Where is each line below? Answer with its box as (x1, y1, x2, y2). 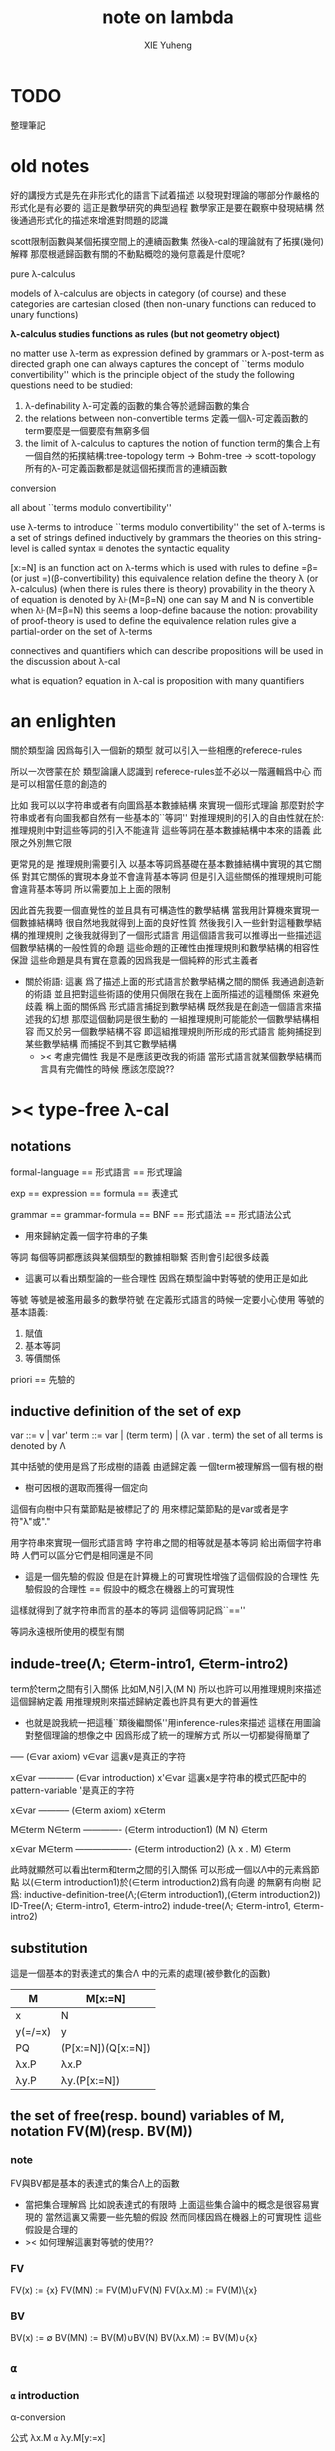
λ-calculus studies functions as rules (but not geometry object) (10, 327, 281, 340)
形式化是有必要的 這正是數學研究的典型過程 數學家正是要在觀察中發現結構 (10, 201, 313, 213)
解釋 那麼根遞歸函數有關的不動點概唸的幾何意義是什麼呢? (10, 247, 246, 260)
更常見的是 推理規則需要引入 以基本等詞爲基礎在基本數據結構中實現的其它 (10, 857, 313, 870)
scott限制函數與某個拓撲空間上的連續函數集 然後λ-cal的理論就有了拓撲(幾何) (10, 235, 325, 247)
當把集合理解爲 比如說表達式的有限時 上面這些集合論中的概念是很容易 (24, 2198, 311, 2210)
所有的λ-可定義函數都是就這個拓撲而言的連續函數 (24, 462, 228, 474)
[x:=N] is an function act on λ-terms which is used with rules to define (10, 561, 300, 573)
